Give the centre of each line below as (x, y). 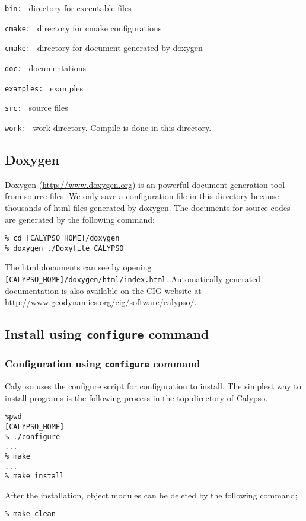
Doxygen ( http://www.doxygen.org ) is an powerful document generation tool (145, 184)
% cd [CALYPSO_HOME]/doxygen (62, 239)
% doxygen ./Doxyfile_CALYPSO (64, 248)
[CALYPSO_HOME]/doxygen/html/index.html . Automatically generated (133, 279)
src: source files (36, 108)
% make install (35, 476)
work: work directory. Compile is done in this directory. (108, 127)
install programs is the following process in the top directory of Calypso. (136, 397)
